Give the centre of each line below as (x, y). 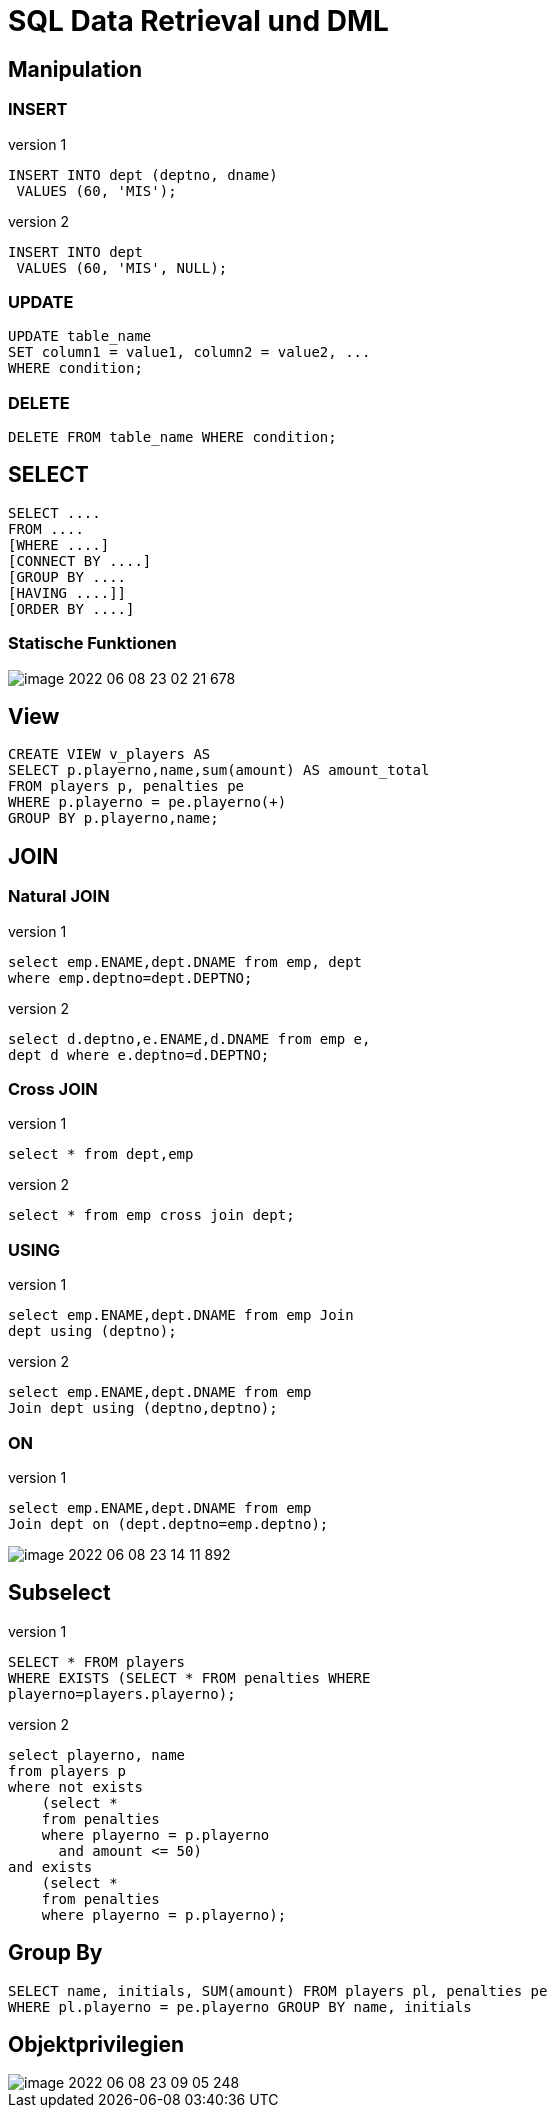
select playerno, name (97, 1754)
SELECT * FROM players (97, 1661)
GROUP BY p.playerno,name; (113, 818)
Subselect (59, 1593)
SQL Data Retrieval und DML (198, 21)
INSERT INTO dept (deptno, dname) (143, 174)
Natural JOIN (59, 896)
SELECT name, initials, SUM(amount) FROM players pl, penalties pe (278, 1990)
